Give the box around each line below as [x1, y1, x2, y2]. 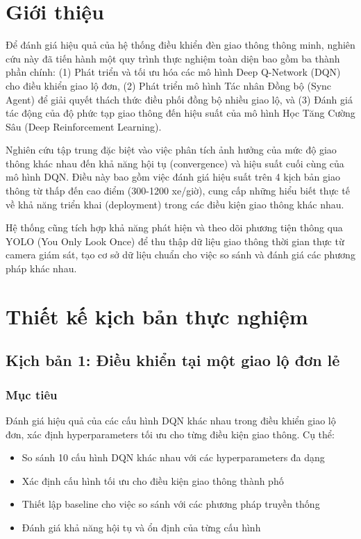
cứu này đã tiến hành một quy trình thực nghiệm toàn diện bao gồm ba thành [6, 51, 340, 65]
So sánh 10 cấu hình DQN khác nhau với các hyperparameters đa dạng [22, 450, 325, 465]
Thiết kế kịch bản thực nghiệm [6, 301, 308, 330]
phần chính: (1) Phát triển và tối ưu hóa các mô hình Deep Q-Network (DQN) [6, 65, 341, 79]
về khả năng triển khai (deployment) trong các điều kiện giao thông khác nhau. [6, 197, 344, 211]
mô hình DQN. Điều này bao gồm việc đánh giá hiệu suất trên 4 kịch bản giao [6, 169, 340, 184]
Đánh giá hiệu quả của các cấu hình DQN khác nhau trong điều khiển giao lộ [6, 413, 336, 427]
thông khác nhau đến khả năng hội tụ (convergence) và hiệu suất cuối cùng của [6, 156, 344, 170]
